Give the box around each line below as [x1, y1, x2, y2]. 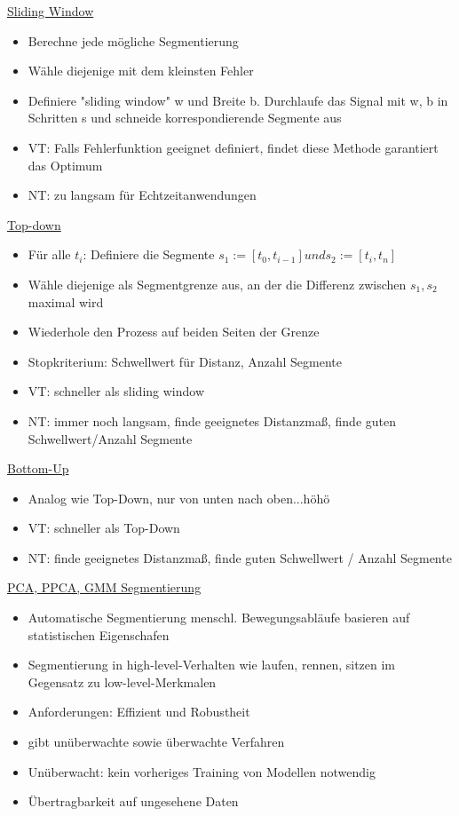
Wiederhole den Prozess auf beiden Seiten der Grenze [28, 322, 320, 341]
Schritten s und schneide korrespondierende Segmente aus [28, 108, 342, 127]
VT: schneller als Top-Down [28, 519, 180, 537]
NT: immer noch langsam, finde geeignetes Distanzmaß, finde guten [28, 411, 397, 430]
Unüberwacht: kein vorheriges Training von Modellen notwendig [28, 762, 376, 780]
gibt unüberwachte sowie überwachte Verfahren [28, 733, 285, 751]
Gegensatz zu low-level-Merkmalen [28, 672, 217, 691]
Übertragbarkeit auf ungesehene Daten [28, 792, 239, 811]
